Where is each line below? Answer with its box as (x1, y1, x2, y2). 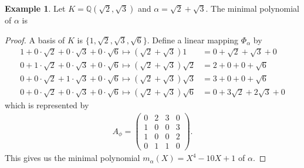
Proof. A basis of (5, 33, 65, 46)
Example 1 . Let (5, 2, 66, 14)
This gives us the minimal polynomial (5, 152, 140, 164)
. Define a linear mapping (147, 33, 239, 46)
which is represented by (5, 99, 89, 111)
